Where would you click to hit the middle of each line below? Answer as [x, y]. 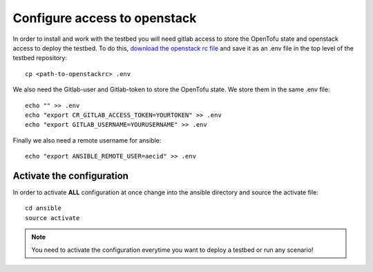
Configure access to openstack [105, 18]
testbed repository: [40, 58]
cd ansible [44, 208]
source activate [52, 218]
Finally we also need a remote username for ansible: [87, 140]
